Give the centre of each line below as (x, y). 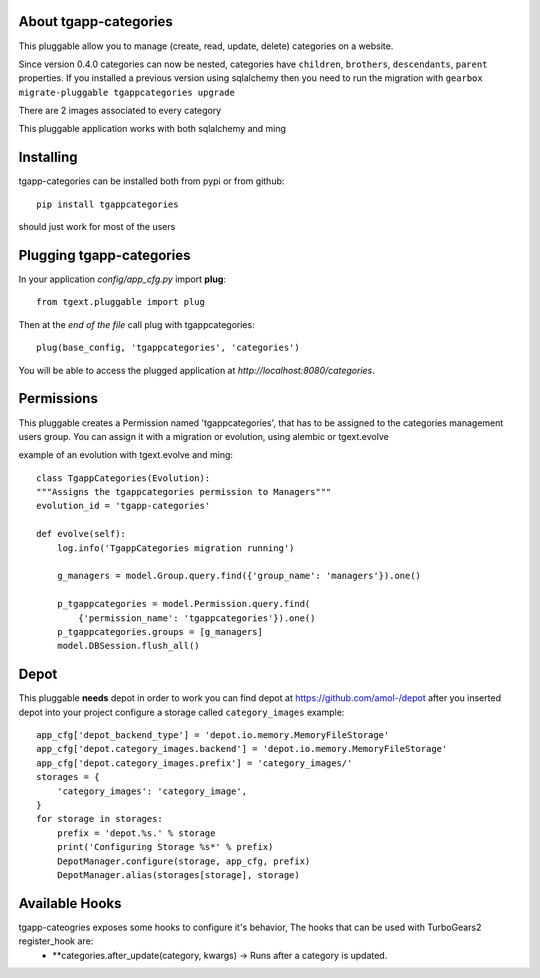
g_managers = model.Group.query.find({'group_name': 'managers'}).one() (239, 576)
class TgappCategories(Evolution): (123, 478)
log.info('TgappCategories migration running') (175, 548)
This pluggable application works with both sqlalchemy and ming (152, 129)
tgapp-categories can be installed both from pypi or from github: (151, 181)
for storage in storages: (100, 819)
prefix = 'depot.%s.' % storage (136, 833)
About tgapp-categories (96, 21)
